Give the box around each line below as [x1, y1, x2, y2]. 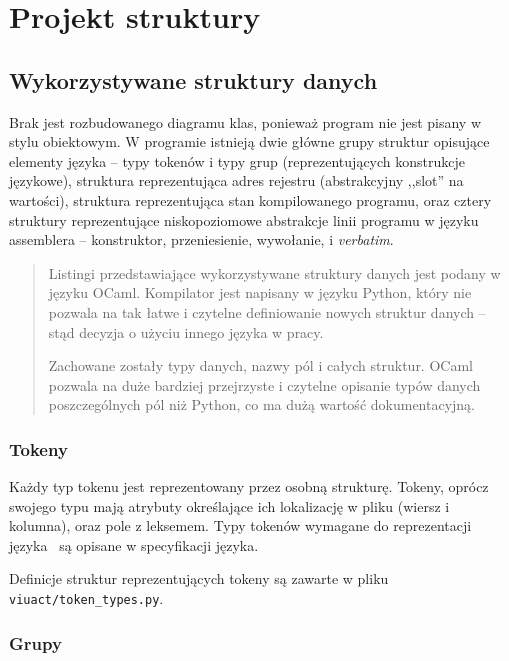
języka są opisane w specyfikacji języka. [9, 534, 259, 555]
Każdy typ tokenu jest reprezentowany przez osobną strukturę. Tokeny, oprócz [9, 476, 489, 497]
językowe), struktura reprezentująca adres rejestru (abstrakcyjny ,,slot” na [9, 170, 464, 191]
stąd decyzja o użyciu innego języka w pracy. [48, 321, 324, 342]
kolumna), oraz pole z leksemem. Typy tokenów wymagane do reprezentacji [9, 515, 472, 536]
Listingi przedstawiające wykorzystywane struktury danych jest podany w [48, 262, 501, 283]
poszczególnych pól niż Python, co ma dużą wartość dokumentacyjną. [48, 394, 476, 415]
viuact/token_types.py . [9, 588, 164, 609]
